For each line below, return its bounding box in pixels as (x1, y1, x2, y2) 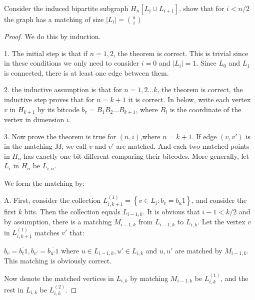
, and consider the (191, 195, 247, 205)
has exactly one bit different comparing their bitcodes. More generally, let (23, 150, 249, 161)
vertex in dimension (4, 114, 64, 125)
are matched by (175, 245, 222, 255)
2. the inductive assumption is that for (4, 84, 122, 95)
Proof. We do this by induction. (4, 31, 101, 41)
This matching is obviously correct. (4, 255, 111, 266)
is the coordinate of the (169, 104, 241, 114)
